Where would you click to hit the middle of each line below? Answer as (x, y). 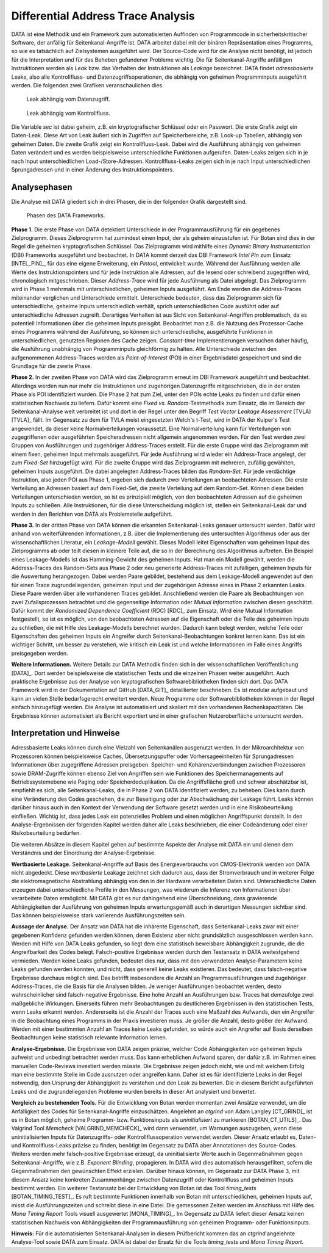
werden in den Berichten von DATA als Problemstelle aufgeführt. (92, 514)
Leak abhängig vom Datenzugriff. (68, 99)
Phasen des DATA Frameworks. (66, 215)
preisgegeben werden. (40, 653)
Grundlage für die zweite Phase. (52, 366)
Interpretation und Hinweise (65, 733)
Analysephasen (42, 187)
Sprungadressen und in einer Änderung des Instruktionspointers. (93, 170)
